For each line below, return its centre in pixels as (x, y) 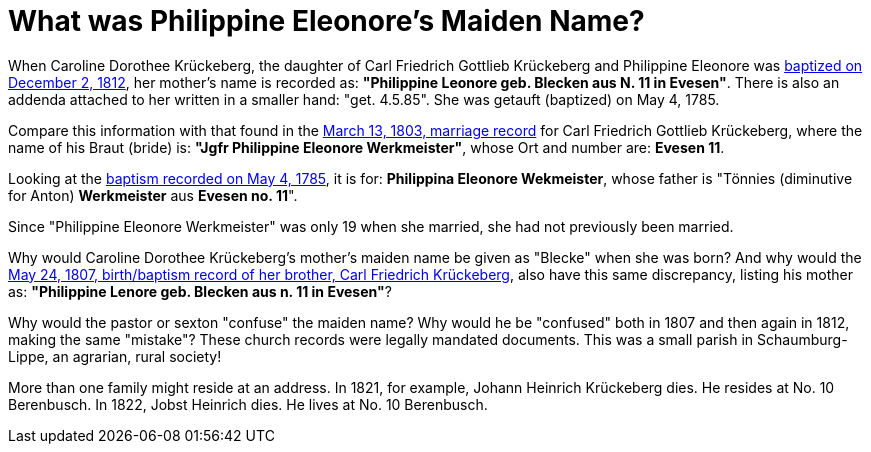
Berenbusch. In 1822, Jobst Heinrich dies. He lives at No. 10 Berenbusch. (248, 404)
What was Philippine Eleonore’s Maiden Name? (326, 21)
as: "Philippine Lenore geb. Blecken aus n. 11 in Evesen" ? (200, 291)
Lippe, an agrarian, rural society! (115, 356)
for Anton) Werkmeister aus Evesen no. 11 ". (153, 195)
